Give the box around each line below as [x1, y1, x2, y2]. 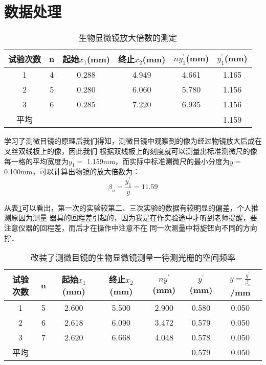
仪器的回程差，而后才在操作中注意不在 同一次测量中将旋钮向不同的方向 [18, 222, 257, 233]
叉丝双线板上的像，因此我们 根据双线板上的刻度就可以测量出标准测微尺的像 [4, 145, 257, 156]
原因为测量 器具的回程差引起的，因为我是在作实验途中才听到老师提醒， [11, 212, 250, 223]
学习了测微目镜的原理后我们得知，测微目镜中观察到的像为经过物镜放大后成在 [4, 135, 262, 146]
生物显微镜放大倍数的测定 [78, 32, 177, 44]
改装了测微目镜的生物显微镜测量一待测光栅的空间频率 [30, 252, 235, 264]
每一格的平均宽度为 [4, 155, 69, 166]
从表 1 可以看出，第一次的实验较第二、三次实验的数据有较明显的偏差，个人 [4, 202, 251, 213]
